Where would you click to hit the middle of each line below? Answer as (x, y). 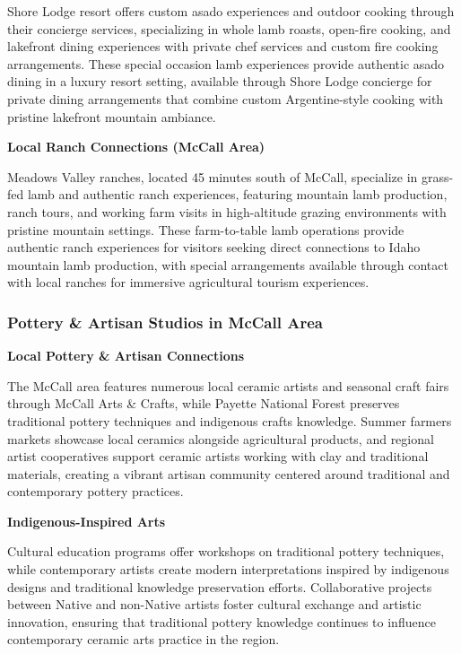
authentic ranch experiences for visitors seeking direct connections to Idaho (214, 247)
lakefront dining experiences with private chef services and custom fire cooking (223, 46)
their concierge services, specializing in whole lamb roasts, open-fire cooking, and (229, 28)
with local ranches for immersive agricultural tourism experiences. (188, 282)
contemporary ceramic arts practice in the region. (144, 639)
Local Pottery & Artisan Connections (126, 356)
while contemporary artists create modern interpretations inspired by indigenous (228, 569)
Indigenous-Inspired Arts (87, 521)
